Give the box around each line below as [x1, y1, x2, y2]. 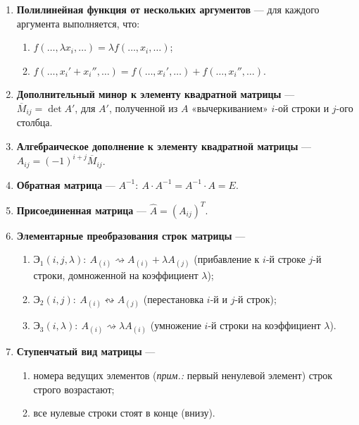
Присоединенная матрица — [16, 202, 146, 217]
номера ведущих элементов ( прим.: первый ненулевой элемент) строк [33, 368, 333, 382]
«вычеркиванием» [191, 100, 268, 115]
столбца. [16, 115, 53, 130]
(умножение [150, 318, 201, 333]
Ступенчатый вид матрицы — [16, 344, 156, 359]
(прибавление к [194, 252, 260, 266]
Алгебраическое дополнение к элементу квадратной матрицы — [16, 139, 312, 154]
